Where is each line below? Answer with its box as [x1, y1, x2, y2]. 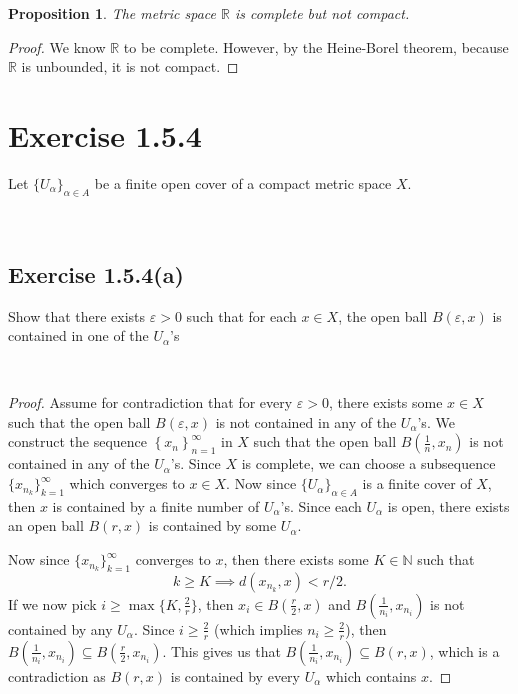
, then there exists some [223, 549, 369, 570]
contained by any [8, 618, 113, 639]
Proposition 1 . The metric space [8, 3, 216, 23]
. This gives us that [162, 640, 281, 661]
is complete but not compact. [234, 3, 410, 23]
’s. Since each [280, 495, 362, 516]
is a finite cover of [362, 473, 472, 494]
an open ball [8, 515, 84, 536]
